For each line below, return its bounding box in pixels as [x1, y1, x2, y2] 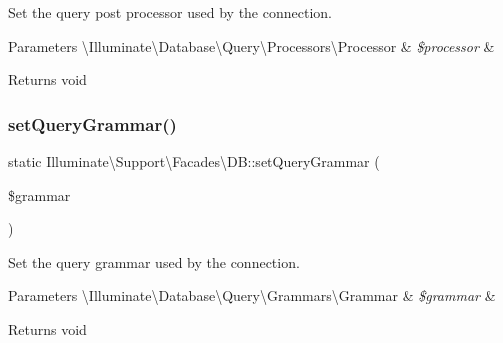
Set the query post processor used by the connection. [8, 2, 332, 22]
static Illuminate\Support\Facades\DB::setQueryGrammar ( [8, 151, 380, 171]
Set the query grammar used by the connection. [8, 251, 300, 272]
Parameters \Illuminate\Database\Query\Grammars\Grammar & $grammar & [8, 285, 496, 306]
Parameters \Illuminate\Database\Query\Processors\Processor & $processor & [8, 35, 495, 56]
